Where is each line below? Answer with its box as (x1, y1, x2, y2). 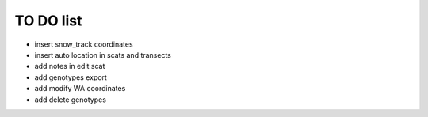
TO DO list (14, 12, 82, 29)
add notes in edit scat (34, 62, 105, 71)
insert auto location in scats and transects (34, 50, 172, 59)
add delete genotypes (34, 95, 107, 104)
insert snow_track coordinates (34, 40, 134, 49)
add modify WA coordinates (34, 84, 126, 93)
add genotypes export (34, 72, 107, 82)
